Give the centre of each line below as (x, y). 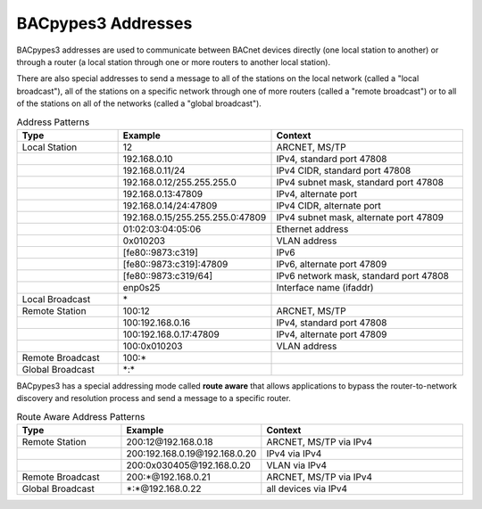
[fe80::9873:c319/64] (168, 275)
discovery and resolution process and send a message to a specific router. (154, 398)
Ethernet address (312, 229)
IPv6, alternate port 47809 (332, 264)
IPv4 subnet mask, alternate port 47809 (360, 217)
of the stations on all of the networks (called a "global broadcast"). (139, 103)
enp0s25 (141, 287)
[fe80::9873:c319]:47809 (175, 264)
